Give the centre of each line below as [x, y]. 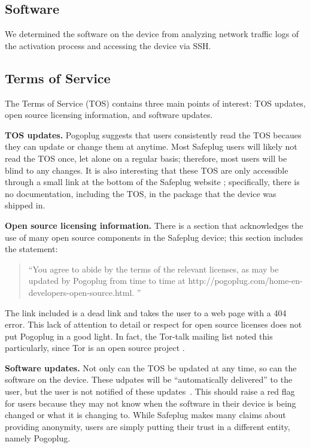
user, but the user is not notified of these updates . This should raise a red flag [150, 391]
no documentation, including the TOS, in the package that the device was [141, 193]
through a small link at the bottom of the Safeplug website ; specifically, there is [152, 182]
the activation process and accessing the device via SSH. [108, 45]
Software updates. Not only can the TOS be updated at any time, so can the [151, 367]
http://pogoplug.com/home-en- [245, 281]
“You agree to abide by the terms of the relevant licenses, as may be [154, 269]
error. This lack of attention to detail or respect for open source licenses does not [154, 324]
